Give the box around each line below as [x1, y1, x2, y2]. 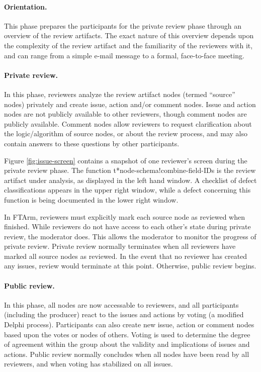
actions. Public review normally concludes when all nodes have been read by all [4, 348, 249, 359]
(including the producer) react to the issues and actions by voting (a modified [4, 309, 244, 320]
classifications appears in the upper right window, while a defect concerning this [4, 184, 251, 195]
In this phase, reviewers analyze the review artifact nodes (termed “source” [4, 88, 235, 99]
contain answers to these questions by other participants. [4, 138, 180, 148]
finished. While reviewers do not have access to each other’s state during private [4, 221, 251, 232]
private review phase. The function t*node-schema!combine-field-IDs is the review [4, 165, 256, 175]
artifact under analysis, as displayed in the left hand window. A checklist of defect [4, 174, 257, 185]
